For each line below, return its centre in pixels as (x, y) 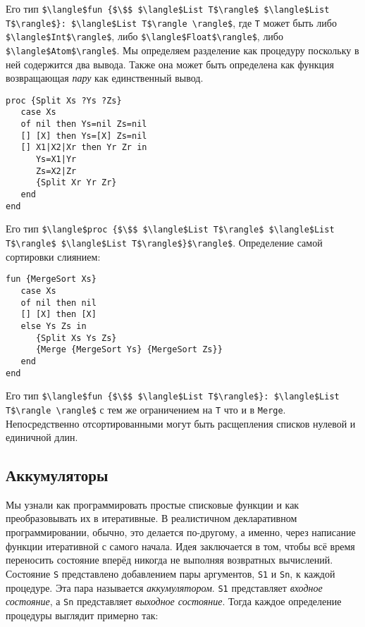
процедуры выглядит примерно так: (82, 615)
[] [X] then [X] (58, 315)
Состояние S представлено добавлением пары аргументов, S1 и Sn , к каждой (171, 573)
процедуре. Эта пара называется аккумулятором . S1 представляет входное (164, 587)
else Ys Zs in (54, 326)
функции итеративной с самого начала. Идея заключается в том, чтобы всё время (180, 546)
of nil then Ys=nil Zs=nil (84, 124)
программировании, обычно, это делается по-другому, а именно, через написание (181, 532)
